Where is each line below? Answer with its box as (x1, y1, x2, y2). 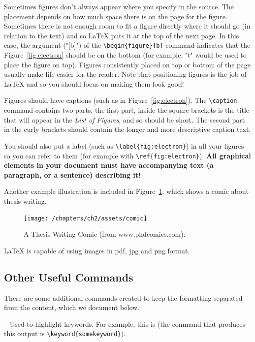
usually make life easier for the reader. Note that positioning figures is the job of (4, 69, 247, 79)
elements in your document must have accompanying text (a (4, 160, 214, 170)
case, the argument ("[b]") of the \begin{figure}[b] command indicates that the (4, 40, 251, 50)
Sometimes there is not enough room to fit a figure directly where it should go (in (4, 21, 251, 31)
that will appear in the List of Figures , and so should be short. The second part (4, 114, 245, 124)
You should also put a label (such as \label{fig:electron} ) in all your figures (4, 140, 244, 151)
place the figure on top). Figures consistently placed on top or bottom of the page (4, 59, 251, 69)
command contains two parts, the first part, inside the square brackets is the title (4, 105, 250, 115)
